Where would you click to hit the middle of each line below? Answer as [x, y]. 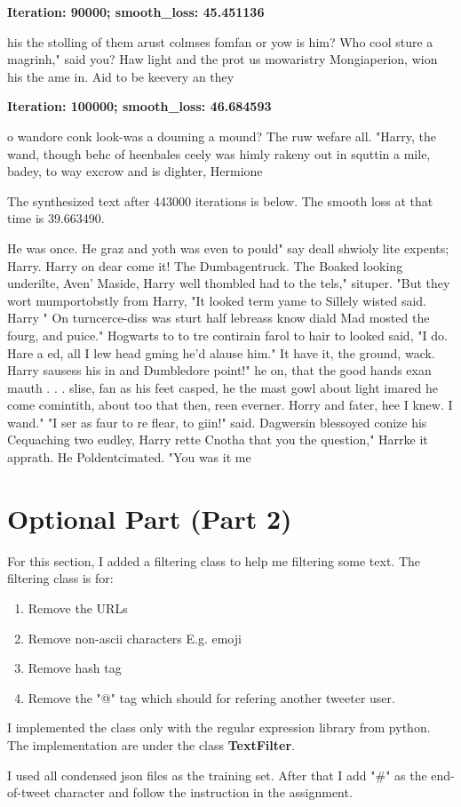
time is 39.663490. [56, 218]
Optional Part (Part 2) [150, 518]
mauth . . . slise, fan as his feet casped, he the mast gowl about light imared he [223, 387]
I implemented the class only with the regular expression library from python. [219, 727]
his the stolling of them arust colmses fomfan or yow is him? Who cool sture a [220, 41]
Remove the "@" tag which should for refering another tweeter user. [211, 697]
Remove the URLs [78, 607]
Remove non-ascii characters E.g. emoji [135, 638]
